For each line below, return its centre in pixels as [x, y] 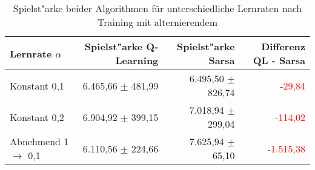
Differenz [283, 46]
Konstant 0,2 [37, 117]
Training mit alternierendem [157, 22]
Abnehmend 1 [39, 141]
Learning [137, 60]
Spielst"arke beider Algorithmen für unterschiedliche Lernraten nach [157, 8]
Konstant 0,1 [37, 85]
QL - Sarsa [279, 60]
